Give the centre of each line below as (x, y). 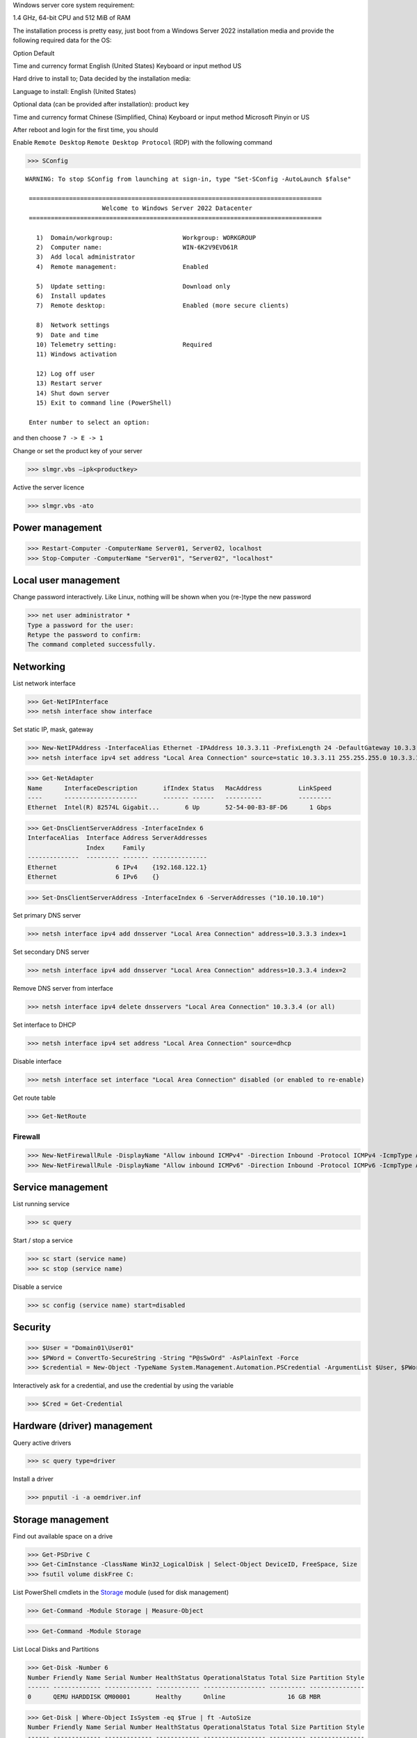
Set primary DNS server (47, 916)
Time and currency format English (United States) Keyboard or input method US (127, 65)
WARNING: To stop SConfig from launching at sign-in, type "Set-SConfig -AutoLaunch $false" (188, 179)
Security (32, 1327)
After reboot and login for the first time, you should (85, 129)
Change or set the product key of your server (77, 450)
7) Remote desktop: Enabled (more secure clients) (162, 306)
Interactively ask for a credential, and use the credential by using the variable (123, 1386)
